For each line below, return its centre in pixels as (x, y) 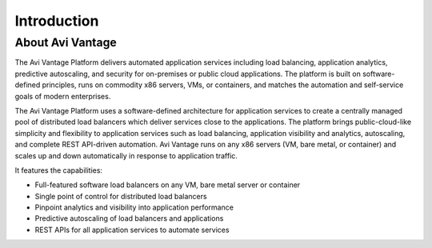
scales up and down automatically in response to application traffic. (126, 155)
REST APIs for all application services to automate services (132, 230)
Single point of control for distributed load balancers (121, 196)
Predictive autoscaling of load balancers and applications (129, 218)
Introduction (57, 21)
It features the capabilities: (59, 170)
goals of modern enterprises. (63, 96)
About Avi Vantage (66, 42)
